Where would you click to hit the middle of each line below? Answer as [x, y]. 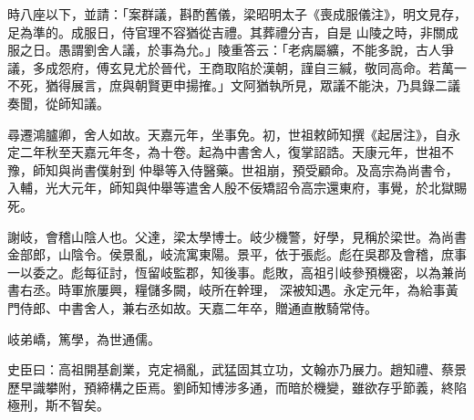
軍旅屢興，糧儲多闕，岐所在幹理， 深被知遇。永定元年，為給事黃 [264, 290]
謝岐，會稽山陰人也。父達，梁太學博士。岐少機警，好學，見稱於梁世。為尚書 [237, 236]
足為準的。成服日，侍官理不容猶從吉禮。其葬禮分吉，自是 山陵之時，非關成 [233, 31]
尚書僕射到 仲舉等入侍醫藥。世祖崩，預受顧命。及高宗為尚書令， [264, 169]
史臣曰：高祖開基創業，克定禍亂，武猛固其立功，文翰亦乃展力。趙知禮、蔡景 [237, 369]
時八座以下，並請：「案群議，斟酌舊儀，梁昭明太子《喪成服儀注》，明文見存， [237, 14]
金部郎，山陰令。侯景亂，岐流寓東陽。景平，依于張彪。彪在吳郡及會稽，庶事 [237, 254]
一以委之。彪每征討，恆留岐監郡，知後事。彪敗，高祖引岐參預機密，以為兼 [231, 272]
